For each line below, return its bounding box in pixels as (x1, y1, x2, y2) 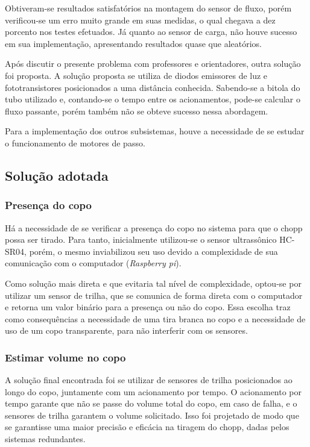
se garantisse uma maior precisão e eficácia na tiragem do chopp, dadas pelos (5, 420, 289, 433)
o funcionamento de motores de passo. (5, 136, 145, 149)
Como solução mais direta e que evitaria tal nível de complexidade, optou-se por (5, 277, 302, 289)
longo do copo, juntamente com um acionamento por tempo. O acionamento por (5, 385, 302, 398)
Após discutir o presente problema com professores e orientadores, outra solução (5, 57, 301, 70)
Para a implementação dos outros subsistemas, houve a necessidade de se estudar (5, 125, 305, 137)
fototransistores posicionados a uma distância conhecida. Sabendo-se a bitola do (5, 81, 300, 93)
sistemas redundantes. (5, 433, 86, 445)
